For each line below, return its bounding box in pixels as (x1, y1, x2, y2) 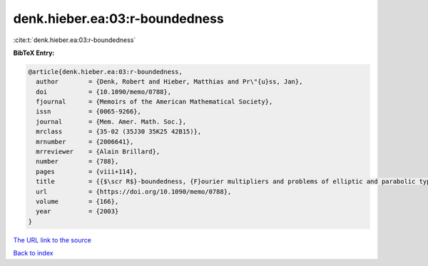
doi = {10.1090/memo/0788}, (36, 88, 171, 96)
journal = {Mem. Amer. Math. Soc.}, (36, 118, 187, 126)
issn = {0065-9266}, (36, 108, 142, 116)
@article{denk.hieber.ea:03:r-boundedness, (28, 68, 183, 76)
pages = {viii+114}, (36, 168, 138, 175)
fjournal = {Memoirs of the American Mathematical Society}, (36, 98, 273, 106)
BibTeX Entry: (13, 48, 55, 57)
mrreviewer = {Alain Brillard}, (36, 148, 160, 156)
